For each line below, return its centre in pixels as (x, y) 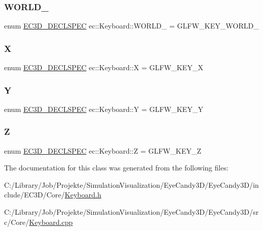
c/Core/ (17, 222)
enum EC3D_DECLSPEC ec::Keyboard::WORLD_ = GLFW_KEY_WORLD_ (131, 26)
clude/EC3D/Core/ (35, 195)
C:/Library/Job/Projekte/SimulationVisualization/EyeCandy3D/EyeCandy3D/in (131, 184)
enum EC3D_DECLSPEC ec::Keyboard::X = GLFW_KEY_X (104, 67)
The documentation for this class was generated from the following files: (116, 168)
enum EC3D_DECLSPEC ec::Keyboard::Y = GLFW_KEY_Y (104, 109)
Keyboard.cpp (51, 222)
